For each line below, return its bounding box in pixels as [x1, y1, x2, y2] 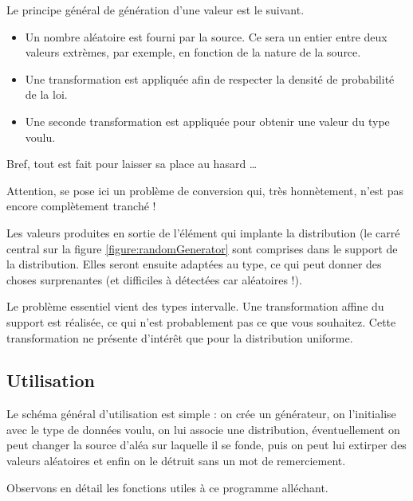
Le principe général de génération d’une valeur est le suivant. [6, 2, 305, 18]
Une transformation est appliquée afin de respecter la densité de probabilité [25, 70, 395, 87]
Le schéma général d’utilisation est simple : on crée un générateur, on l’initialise [6, 405, 396, 422]
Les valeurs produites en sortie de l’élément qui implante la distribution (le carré [6, 224, 400, 241]
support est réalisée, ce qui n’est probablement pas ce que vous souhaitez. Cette [6, 313, 396, 330]
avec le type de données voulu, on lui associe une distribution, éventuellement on [6, 421, 400, 437]
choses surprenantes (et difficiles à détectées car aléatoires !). [6, 271, 302, 288]
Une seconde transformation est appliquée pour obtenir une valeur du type [25, 112, 390, 129]
